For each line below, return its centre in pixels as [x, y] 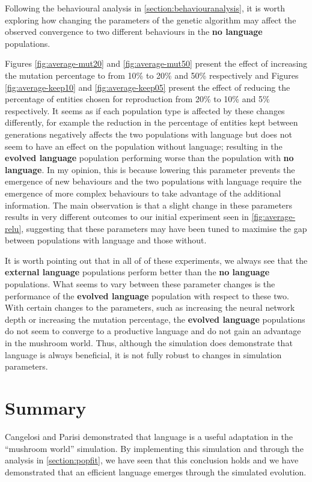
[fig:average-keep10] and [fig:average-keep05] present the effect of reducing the [148, 87]
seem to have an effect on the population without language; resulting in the [144, 146]
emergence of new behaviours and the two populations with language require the [153, 181]
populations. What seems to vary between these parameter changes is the [140, 284]
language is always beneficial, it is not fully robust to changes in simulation [143, 354]
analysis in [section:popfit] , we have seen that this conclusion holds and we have [152, 460]
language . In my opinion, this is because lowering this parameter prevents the [150, 169]
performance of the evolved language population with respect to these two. [147, 295]
